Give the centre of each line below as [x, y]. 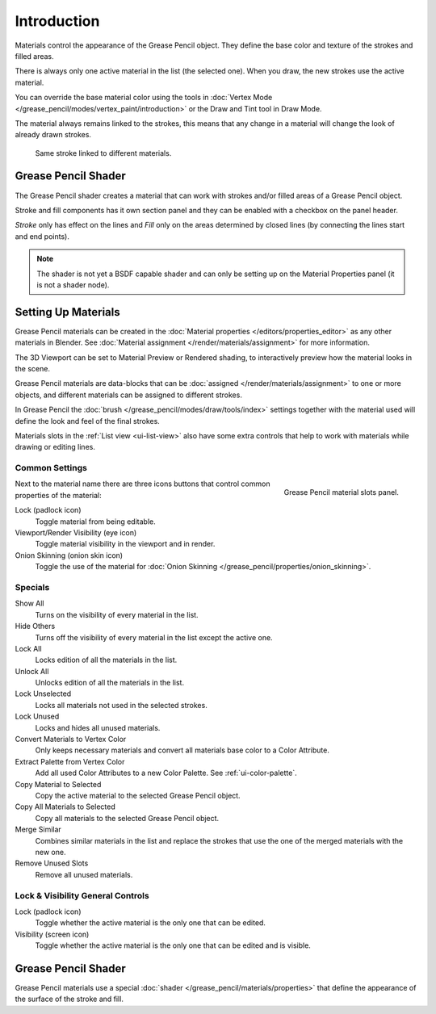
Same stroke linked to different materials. [103, 153]
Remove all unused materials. [84, 874]
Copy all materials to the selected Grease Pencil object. [127, 818]
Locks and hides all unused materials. [98, 727]
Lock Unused [37, 717]
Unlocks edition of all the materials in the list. [110, 683]
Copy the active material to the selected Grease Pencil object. [138, 796]
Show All [29, 603]
